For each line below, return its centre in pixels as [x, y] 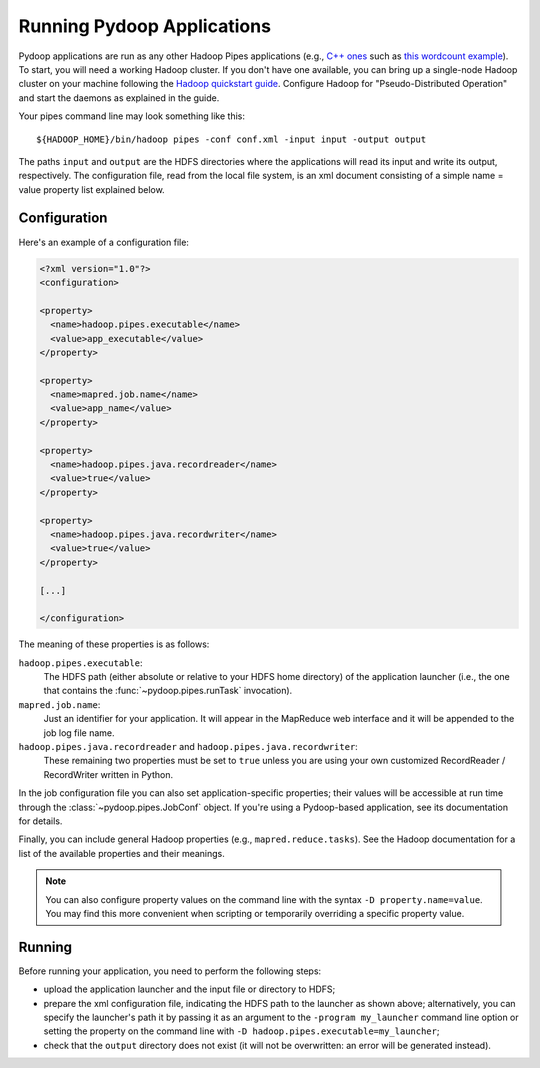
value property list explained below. [91, 189]
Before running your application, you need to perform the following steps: [170, 971]
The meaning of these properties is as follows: [114, 644]
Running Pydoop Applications [145, 26]
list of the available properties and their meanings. [121, 853]
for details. [40, 821]
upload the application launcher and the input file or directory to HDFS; [189, 989]
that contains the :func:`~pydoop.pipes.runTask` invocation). [168, 691]
